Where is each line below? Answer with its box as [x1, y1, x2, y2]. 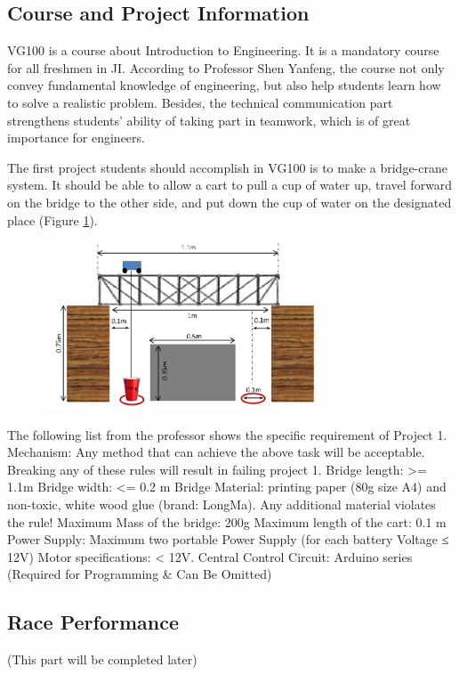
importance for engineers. [7, 128, 145, 147]
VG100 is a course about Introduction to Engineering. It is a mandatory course [7, 41, 439, 60]
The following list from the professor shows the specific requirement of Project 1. [7, 425, 447, 443]
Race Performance [7, 608, 180, 636]
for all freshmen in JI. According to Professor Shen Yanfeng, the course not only [7, 58, 445, 77]
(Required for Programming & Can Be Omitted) [7, 565, 272, 583]
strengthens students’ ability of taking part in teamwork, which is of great [7, 110, 411, 129]
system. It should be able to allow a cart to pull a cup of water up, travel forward [7, 175, 453, 194]
